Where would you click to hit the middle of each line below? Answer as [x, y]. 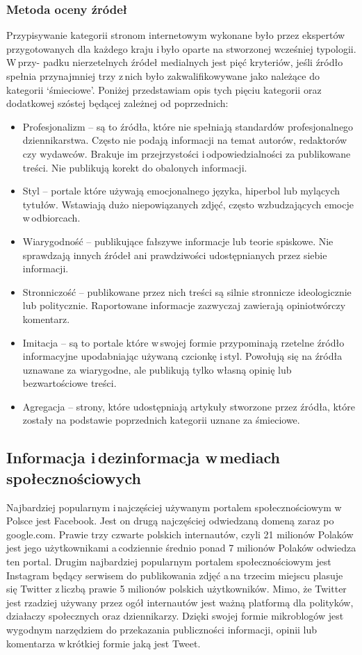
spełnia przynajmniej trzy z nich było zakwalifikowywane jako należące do [163, 76]
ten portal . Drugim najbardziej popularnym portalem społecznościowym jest [169, 562]
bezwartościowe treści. [69, 383]
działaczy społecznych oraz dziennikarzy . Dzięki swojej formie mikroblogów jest [175, 616]
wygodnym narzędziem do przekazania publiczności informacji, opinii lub [162, 629]
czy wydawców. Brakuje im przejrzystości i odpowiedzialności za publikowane [187, 153]
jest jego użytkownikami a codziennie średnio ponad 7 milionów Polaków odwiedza [181, 548]
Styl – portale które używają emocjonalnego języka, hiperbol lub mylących [181, 191]
